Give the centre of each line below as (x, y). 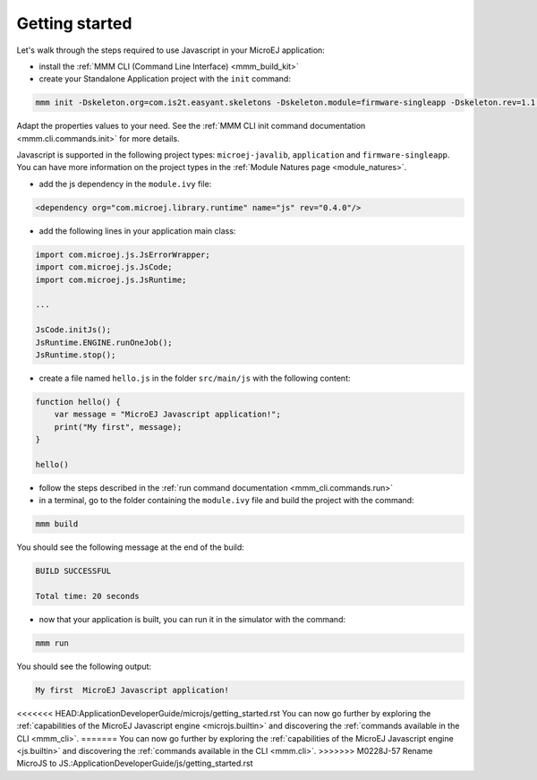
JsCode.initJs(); (73, 330)
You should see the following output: (84, 666)
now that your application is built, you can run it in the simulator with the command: (192, 619)
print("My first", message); (118, 427)
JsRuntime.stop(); (76, 355)
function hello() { (78, 402)
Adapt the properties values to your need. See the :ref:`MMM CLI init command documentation (191, 126)
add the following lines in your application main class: (137, 231)
